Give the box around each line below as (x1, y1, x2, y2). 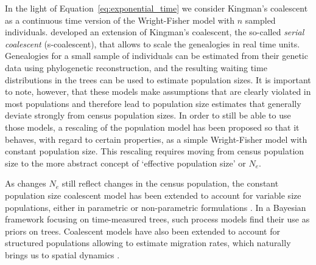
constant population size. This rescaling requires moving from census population (5, 145, 304, 157)
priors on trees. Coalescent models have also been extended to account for (5, 224, 280, 237)
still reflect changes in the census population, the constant (61, 177, 279, 190)
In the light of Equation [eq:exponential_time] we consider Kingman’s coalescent (5, 2, 308, 14)
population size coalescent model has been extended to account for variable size (5, 188, 301, 201)
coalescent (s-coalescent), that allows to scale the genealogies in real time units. (5, 37, 300, 50)
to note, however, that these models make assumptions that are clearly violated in (5, 85, 311, 98)
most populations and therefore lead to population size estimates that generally (5, 97, 301, 109)
